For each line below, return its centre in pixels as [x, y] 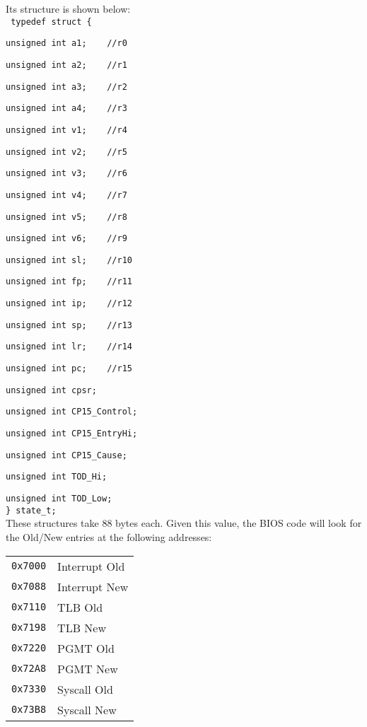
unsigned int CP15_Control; [72, 412]
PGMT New [88, 668]
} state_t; [31, 510]
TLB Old [80, 607]
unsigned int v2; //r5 [66, 152]
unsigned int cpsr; [51, 390]
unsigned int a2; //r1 [66, 65]
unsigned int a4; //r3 [66, 109]
